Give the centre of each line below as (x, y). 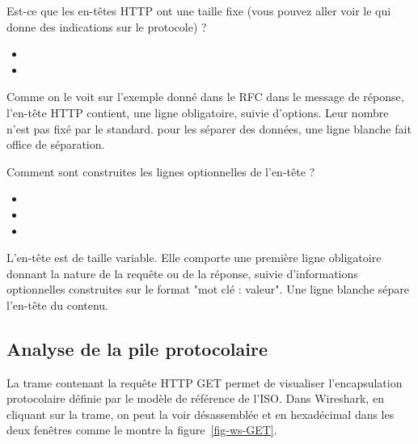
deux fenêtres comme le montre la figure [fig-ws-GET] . (142, 430)
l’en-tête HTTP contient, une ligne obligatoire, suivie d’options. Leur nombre (198, 112)
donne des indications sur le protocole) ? (107, 26)
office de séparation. (56, 144)
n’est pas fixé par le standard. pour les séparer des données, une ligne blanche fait (209, 128)
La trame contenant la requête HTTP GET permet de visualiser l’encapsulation (205, 382)
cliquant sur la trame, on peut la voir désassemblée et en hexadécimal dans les (201, 414)
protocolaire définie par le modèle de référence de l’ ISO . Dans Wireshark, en (195, 398)
